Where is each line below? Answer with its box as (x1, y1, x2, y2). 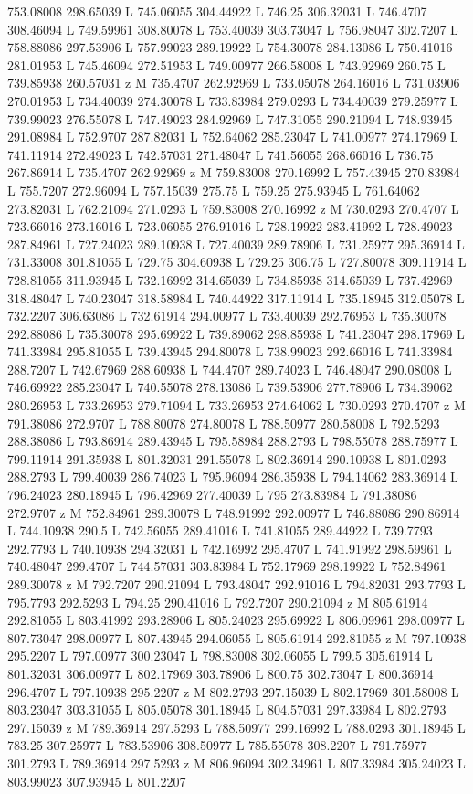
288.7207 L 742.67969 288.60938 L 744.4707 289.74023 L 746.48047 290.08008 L (7, 359, 452, 378)
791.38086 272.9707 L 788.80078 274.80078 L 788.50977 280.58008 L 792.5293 (7, 413, 440, 432)
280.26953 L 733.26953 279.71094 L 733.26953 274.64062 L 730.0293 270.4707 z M (7, 396, 466, 415)
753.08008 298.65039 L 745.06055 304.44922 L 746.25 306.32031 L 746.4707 (7, 2, 427, 20)
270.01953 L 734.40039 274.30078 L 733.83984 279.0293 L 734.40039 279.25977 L (7, 90, 458, 110)
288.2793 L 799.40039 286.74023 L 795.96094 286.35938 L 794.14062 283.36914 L (7, 467, 458, 486)
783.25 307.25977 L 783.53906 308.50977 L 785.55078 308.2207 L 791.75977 (7, 736, 427, 755)
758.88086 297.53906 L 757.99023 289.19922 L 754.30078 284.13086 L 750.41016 (7, 37, 453, 57)
